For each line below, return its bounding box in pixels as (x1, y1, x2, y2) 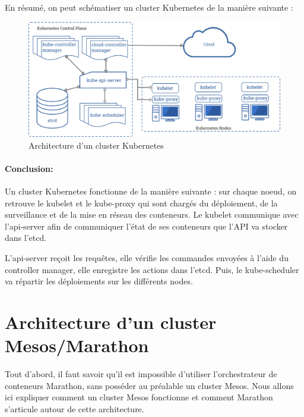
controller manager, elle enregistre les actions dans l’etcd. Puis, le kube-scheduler (5, 263, 299, 275)
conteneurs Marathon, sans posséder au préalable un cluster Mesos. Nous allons (5, 379, 294, 391)
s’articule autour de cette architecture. (5, 402, 144, 415)
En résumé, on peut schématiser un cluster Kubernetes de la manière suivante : (5, 1, 293, 13)
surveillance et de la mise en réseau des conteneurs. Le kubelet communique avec (5, 208, 299, 221)
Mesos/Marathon (5, 333, 149, 358)
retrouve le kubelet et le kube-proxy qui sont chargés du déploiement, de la (5, 196, 278, 209)
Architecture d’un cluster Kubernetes (28, 139, 164, 151)
